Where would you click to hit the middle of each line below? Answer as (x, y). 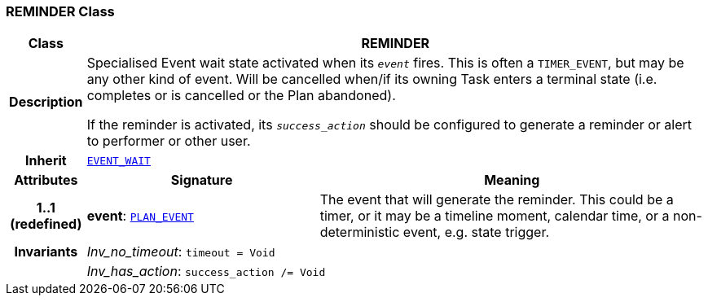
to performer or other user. (169, 141)
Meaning (512, 180)
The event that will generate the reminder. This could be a (497, 200)
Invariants (46, 252)
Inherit (46, 161)
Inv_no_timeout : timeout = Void (181, 252)
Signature (202, 180)
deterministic (360, 232)
